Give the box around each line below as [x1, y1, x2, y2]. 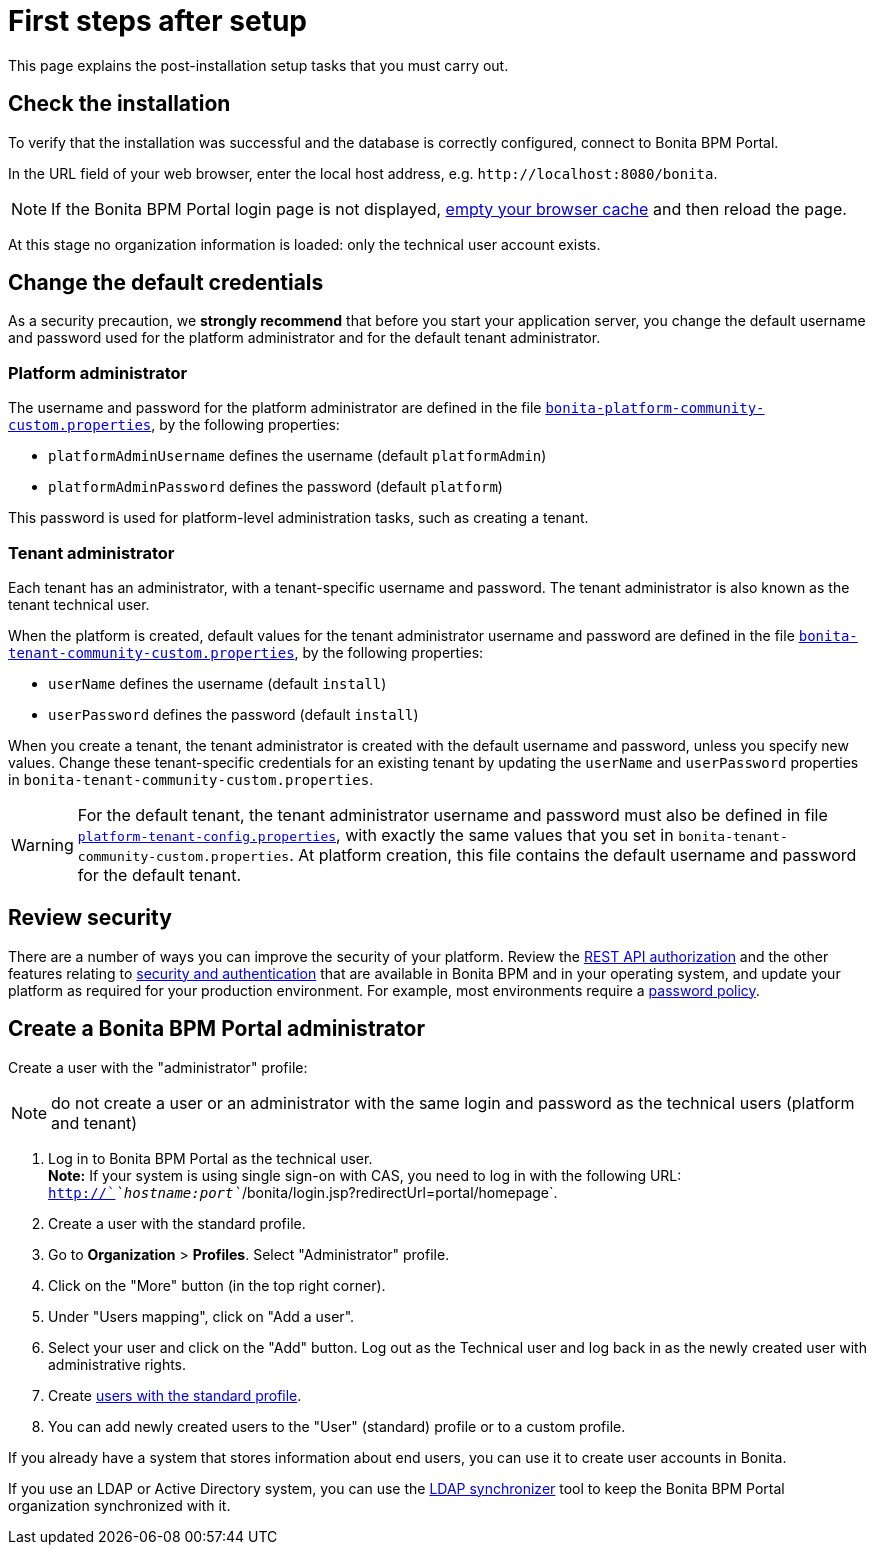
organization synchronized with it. [8, 1496, 231, 1514]
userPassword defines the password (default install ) [48, 705, 419, 723]
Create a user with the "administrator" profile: [8, 1058, 308, 1076]
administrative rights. [48, 1355, 187, 1373]
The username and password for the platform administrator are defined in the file [8, 399, 542, 417]
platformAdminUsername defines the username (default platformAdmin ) [48, 447, 547, 465]
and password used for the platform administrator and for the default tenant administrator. [8, 329, 601, 347]
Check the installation [8, 91, 231, 117]
